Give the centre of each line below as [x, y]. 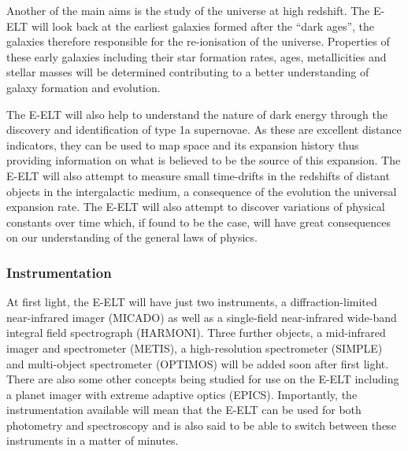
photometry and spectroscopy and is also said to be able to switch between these [201, 425]
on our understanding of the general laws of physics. [132, 237]
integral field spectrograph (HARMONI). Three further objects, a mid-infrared [196, 333]
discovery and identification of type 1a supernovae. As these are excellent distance [204, 129]
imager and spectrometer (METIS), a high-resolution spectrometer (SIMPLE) [195, 347]
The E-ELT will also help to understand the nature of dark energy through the [197, 114]
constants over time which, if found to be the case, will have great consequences [199, 222]
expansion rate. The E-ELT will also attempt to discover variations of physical [196, 207]
